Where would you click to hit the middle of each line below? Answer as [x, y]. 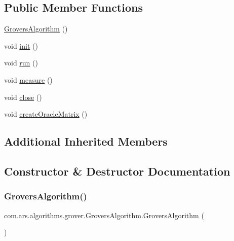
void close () [23, 97]
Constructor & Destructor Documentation [117, 171]
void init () [21, 45]
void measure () [28, 79]
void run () [21, 63]
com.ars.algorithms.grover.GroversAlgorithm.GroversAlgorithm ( [104, 215]
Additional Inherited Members [86, 141]
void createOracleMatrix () [46, 114]
